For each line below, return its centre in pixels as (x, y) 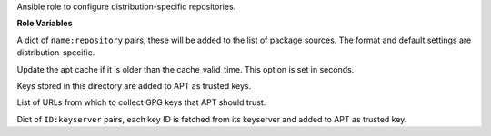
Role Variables (45, 24)
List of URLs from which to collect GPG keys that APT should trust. (141, 102)
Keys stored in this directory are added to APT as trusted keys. (134, 85)
